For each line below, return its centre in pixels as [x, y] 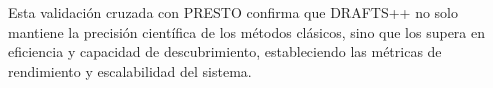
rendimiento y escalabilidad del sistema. [130, 70]
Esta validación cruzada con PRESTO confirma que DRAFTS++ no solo [233, 12]
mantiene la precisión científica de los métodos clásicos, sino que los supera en [247, 31]
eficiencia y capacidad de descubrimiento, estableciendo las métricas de [225, 51]
